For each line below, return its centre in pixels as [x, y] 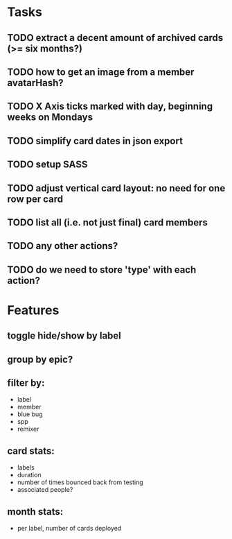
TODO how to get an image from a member [101, 72]
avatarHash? [35, 83]
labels [26, 468]
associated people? [45, 490]
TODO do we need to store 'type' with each [102, 269]
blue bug [30, 414]
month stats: [35, 512]
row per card [35, 199]
